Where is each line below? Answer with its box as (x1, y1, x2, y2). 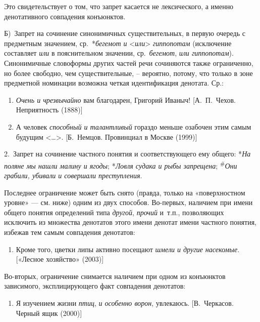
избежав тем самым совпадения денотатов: (4, 226, 135, 237)
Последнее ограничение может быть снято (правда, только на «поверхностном (4, 187, 245, 197)
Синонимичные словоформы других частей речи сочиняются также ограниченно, (4, 57, 253, 68)
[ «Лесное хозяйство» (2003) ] (16, 254, 104, 264)
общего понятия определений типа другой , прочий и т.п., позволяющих (4, 207, 224, 217)
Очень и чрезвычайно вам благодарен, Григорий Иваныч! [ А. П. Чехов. (16, 94, 236, 105)
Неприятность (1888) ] (16, 104, 83, 115)
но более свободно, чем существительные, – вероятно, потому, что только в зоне (4, 67, 253, 78)
